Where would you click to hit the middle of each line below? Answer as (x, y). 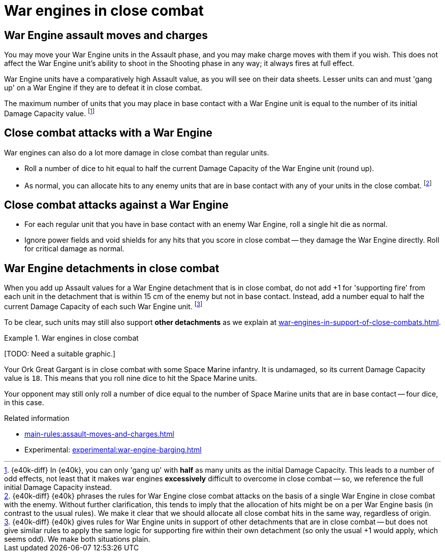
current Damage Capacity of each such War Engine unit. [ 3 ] (103, 306)
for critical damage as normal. (74, 249)
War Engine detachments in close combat (112, 268)
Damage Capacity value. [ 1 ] (50, 113)
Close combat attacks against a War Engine (116, 205)
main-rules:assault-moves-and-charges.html (99, 434)
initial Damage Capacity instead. (58, 487)
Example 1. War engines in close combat (71, 338)
